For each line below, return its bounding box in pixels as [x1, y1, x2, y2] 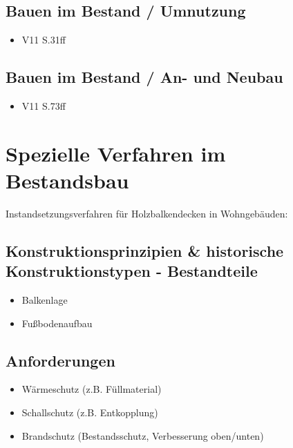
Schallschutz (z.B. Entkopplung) [21, 405, 158, 420]
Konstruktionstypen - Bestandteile [6, 260, 258, 282]
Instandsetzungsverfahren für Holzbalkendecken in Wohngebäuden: [6, 206, 288, 220]
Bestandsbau [6, 166, 129, 194]
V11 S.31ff [21, 32, 66, 47]
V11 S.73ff [21, 99, 66, 113]
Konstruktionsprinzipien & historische [6, 240, 284, 261]
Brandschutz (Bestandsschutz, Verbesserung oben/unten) [21, 428, 264, 442]
